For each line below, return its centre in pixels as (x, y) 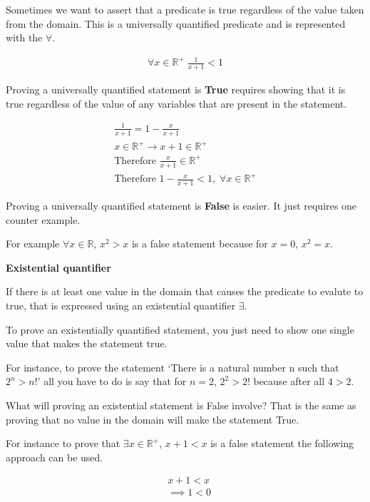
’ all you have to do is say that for (112, 381)
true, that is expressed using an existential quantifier (121, 305)
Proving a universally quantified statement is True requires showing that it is (176, 89)
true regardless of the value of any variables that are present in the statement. (176, 103)
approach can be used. (55, 457)
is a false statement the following (282, 443)
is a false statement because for (200, 244)
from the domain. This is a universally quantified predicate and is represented (176, 23)
